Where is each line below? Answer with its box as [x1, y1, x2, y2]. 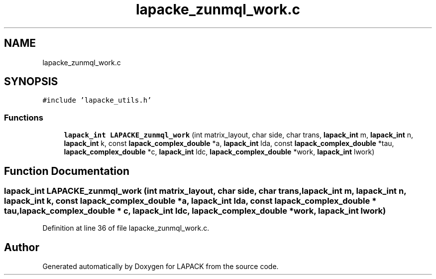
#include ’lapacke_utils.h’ [42, 96, 152, 105]
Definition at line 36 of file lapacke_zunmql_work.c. [42, 224, 210, 233]
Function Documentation [4, 164, 129, 177]
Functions [4, 112, 43, 123]
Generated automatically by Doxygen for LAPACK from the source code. [42, 262, 279, 271]
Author [4, 241, 39, 254]
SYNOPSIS [4, 75, 58, 88]
